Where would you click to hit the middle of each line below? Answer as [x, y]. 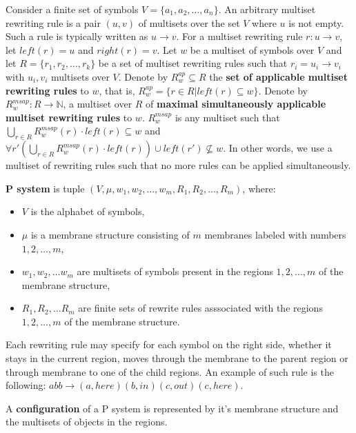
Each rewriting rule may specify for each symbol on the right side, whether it [169, 344]
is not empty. [316, 22]
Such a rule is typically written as [77, 36]
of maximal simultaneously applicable [236, 104]
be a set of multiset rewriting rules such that [193, 63]
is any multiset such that [227, 117]
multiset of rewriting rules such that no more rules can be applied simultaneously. [178, 165]
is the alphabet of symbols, [88, 211]
